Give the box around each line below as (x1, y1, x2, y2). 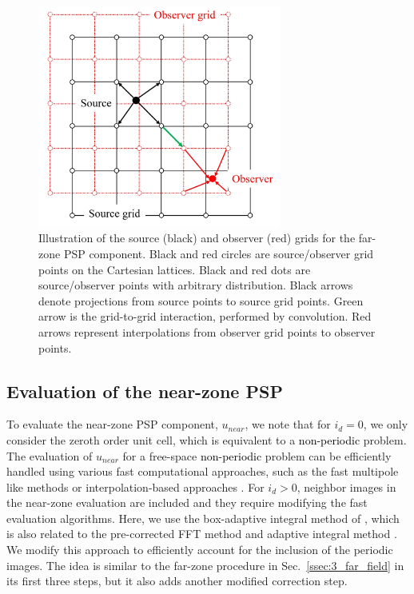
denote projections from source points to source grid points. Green (38, 292, 364, 309)
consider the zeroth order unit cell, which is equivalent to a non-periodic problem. (6, 431, 407, 448)
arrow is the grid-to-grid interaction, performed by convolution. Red (38, 308, 372, 325)
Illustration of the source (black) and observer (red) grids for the (38, 229, 356, 246)
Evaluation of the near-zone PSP (6, 378, 283, 403)
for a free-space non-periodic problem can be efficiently (122, 447, 392, 464)
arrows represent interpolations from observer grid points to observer (38, 323, 376, 340)
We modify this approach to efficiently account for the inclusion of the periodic (6, 541, 393, 558)
